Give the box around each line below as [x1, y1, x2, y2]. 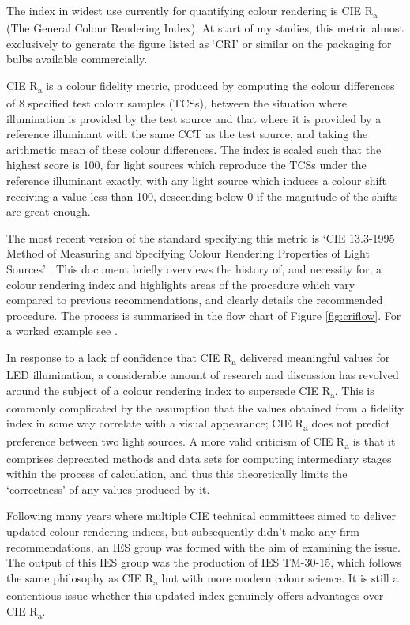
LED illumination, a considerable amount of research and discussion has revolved [6, 367, 399, 383]
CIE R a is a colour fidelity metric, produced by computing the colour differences [6, 77, 395, 96]
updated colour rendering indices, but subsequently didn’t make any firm [6, 523, 359, 539]
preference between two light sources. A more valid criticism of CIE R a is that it [6, 432, 396, 451]
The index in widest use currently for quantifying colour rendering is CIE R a [6, 2, 378, 21]
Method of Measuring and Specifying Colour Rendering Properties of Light [6, 245, 370, 262]
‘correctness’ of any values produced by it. [6, 480, 210, 497]
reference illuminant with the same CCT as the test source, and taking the [6, 126, 368, 142]
